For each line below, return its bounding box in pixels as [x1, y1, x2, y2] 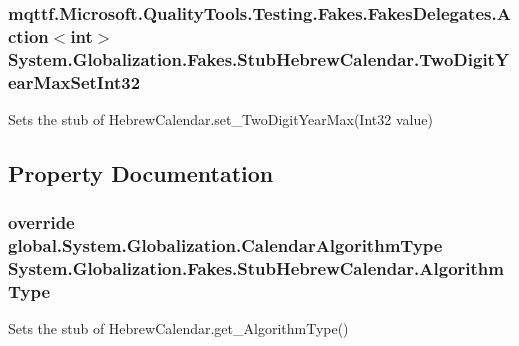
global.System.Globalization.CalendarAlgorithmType [8, 233, 443, 258]
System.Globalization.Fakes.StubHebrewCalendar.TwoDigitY [8, 46, 510, 71]
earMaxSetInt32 [8, 69, 141, 94]
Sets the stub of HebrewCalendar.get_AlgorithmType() [8, 318, 349, 339]
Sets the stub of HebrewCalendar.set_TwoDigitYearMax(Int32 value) [8, 108, 433, 129]
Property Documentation [8, 157, 274, 188]
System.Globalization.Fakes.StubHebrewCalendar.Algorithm [8, 256, 504, 281]
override [8, 210, 75, 235]
